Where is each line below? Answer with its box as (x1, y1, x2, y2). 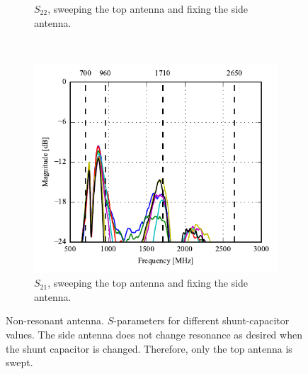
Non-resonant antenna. (6, 313, 104, 328)
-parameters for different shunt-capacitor (113, 313, 290, 328)
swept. (6, 355, 33, 370)
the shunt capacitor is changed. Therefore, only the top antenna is (6, 341, 292, 356)
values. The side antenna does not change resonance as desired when (6, 327, 302, 341)
